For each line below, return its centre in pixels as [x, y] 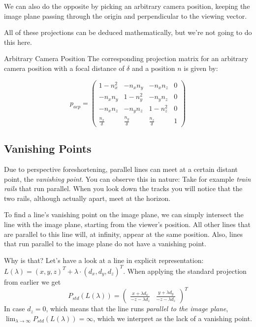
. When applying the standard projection [185, 271]
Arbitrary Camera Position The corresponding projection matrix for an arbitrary [126, 58]
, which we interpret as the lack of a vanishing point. [173, 318]
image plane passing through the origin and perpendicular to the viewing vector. [126, 16]
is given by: [201, 68]
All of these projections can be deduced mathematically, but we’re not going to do [128, 32]
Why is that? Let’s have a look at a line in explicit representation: [104, 260]
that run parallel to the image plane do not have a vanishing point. [105, 244]
